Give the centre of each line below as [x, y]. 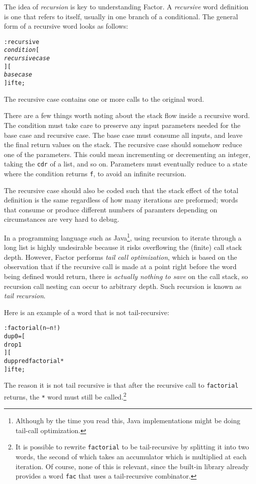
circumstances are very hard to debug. [62, 219]
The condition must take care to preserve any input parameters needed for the [122, 125]
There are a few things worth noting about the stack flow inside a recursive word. [127, 115]
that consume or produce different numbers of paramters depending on [111, 209]
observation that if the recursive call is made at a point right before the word [120, 266]
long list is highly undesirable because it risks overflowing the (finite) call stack [123, 247]
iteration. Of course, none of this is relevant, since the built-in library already [132, 466]
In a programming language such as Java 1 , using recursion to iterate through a [123, 237]
